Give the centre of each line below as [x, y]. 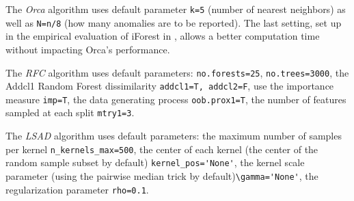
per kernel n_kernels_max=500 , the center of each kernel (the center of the [162, 149]
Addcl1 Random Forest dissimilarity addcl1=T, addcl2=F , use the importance [170, 86]
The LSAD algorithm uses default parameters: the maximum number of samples [174, 136]
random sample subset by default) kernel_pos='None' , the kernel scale [155, 162]
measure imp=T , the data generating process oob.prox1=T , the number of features [176, 99]
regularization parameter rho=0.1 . [77, 189]
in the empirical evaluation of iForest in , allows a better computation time [163, 36]
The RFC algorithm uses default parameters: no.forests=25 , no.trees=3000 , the [177, 72]
